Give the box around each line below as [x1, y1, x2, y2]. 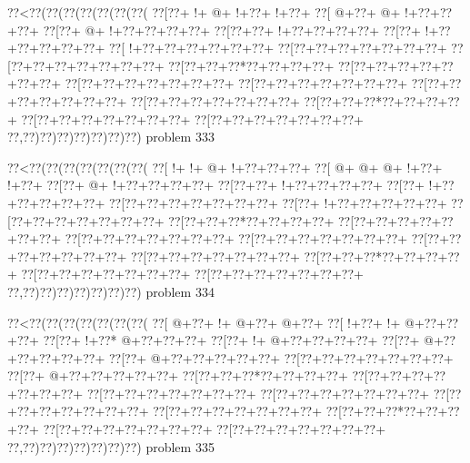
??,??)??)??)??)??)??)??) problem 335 [7, 437, 215, 456]
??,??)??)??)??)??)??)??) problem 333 [7, 127, 215, 146]
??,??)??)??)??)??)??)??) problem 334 [7, 281, 215, 300]
